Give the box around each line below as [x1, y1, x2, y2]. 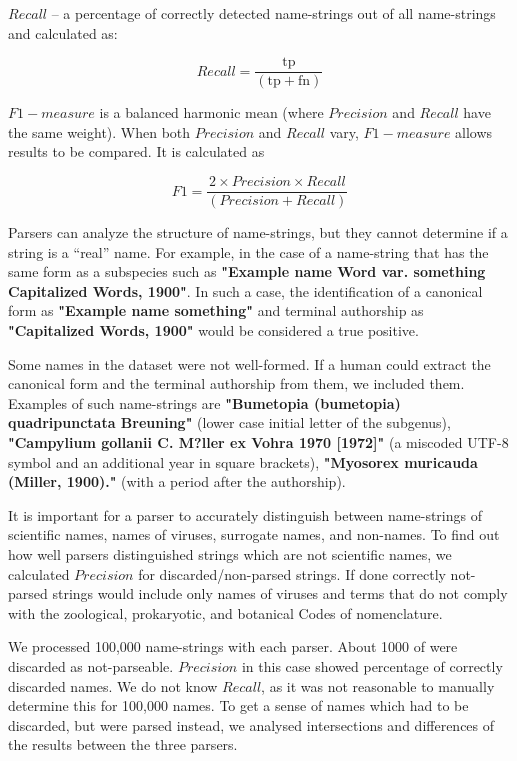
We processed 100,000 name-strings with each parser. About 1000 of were [8, 636, 458, 657]
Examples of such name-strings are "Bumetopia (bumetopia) [8, 392, 401, 413]
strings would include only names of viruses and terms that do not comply [52, 583, 508, 604]
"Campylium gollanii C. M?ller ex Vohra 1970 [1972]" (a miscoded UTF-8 [8, 432, 509, 453]
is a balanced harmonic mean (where [99, 102, 324, 123]
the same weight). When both [8, 121, 191, 142]
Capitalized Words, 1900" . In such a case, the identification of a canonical [8, 280, 483, 301]
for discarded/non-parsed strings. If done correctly [138, 563, 446, 584]
